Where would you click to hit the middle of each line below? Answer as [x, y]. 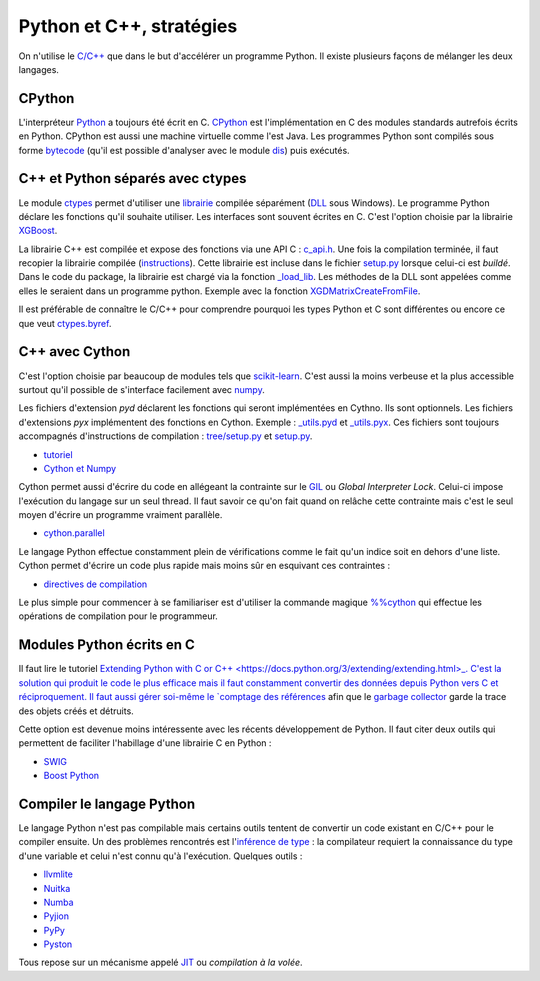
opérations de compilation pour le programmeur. [118, 616]
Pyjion [56, 916]
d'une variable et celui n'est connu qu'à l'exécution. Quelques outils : [160, 856]
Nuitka [57, 888]
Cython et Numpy [80, 468]
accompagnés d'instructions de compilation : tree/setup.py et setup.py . [165, 436]
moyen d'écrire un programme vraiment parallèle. [120, 515]
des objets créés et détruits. [76, 711]
